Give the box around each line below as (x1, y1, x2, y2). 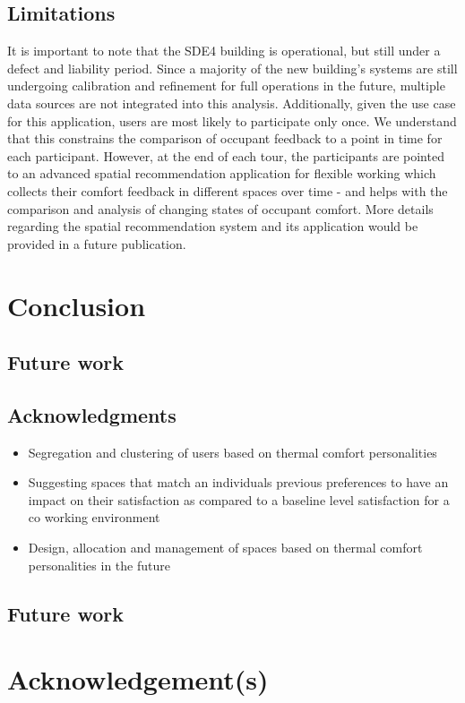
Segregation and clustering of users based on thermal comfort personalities (28, 442, 437, 461)
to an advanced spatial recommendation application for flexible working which (7, 164, 436, 183)
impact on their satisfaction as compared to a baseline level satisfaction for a (28, 490, 450, 509)
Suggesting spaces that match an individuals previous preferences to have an (28, 473, 449, 492)
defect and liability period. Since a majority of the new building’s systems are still (7, 58, 458, 77)
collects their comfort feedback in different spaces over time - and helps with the (7, 181, 448, 200)
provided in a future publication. (7, 234, 186, 253)
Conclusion (7, 287, 146, 323)
